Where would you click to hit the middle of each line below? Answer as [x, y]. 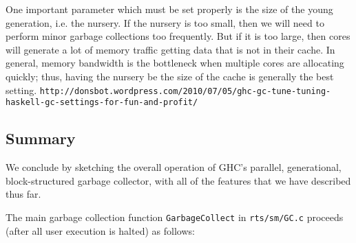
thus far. [23, 194]
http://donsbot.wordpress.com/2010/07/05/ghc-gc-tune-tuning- [185, 91]
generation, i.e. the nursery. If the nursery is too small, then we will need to [165, 22]
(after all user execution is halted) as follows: [100, 230]
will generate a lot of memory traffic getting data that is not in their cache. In [170, 49]
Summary [41, 138]
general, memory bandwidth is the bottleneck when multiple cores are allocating [175, 63]
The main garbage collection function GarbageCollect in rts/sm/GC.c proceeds [175, 217]
